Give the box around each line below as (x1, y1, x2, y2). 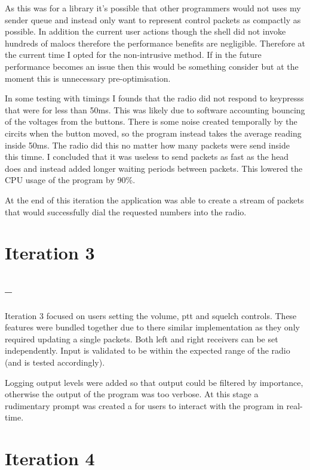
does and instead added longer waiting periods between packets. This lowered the (5, 162, 303, 174)
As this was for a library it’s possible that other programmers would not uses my (5, 2, 301, 14)
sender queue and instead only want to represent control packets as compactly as (5, 13, 301, 26)
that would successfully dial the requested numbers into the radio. (5, 205, 247, 218)
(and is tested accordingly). (5, 356, 105, 369)
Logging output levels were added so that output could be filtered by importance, (5, 376, 303, 388)
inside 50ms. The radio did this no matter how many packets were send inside (5, 138, 290, 151)
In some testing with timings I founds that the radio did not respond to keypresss (5, 92, 304, 104)
